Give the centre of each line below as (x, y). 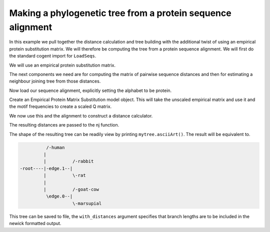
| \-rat (64, 175)
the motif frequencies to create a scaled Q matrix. (60, 106)
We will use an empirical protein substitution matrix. (62, 65)
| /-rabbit (68, 161)
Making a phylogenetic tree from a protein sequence (120, 13)
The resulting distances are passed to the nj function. (64, 125)
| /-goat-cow (71, 189)
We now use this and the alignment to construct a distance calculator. (81, 115)
